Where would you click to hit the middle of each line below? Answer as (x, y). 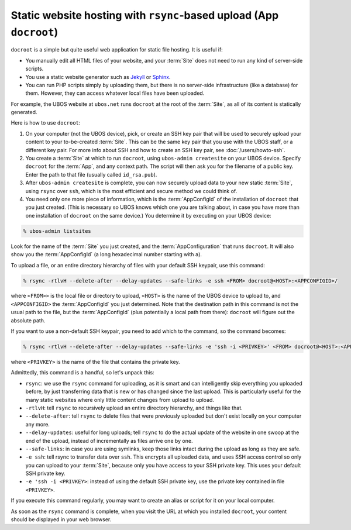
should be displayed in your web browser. (61, 519)
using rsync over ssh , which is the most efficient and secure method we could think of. (131, 191)
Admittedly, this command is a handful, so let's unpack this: (82, 373)
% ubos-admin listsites (57, 231)
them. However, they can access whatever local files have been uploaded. (115, 93)
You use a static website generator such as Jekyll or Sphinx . (98, 77)
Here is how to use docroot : (46, 123)
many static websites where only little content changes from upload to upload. (120, 400)
